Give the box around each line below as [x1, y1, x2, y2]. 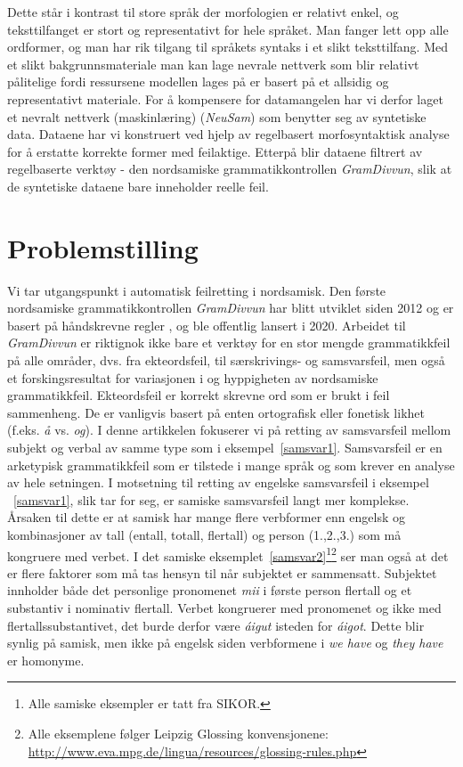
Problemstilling [7, 229, 199, 265]
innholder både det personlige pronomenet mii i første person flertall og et [7, 581, 412, 600]
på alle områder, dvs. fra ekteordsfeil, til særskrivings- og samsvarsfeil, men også [7, 351, 445, 370]
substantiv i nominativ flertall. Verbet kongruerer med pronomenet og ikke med [7, 599, 442, 616]
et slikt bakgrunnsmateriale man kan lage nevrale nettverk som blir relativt [7, 54, 419, 73]
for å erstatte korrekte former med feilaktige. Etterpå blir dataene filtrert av [7, 142, 423, 160]
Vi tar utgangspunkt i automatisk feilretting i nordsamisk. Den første [7, 281, 386, 299]
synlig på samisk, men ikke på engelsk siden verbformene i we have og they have [7, 633, 443, 652]
